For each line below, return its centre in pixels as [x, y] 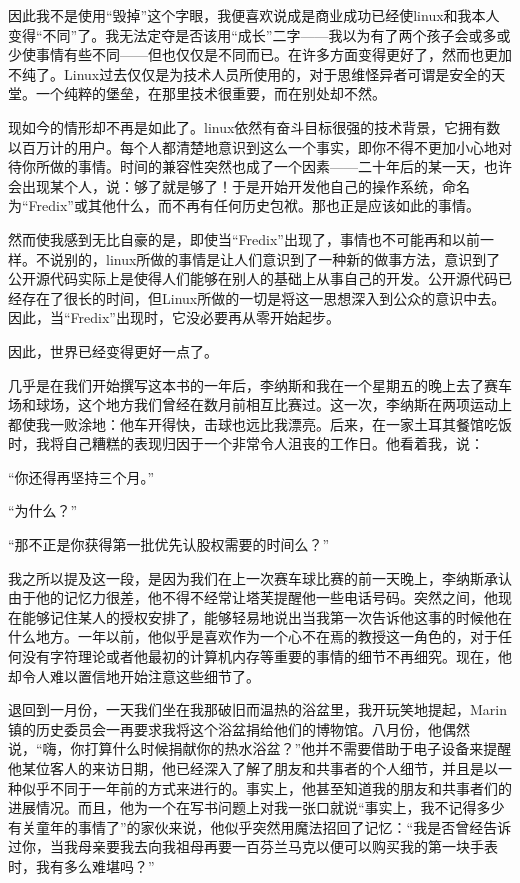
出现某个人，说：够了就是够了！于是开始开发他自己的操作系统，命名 [245, 185]
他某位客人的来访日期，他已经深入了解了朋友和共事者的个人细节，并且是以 [253, 768]
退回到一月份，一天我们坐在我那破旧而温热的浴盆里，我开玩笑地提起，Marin [257, 709]
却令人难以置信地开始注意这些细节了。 [134, 675]
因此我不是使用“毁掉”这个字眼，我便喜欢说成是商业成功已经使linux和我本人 [254, 15]
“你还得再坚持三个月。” [81, 476]
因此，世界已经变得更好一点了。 [113, 350]
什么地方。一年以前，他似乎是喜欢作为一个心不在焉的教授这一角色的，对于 [253, 636]
